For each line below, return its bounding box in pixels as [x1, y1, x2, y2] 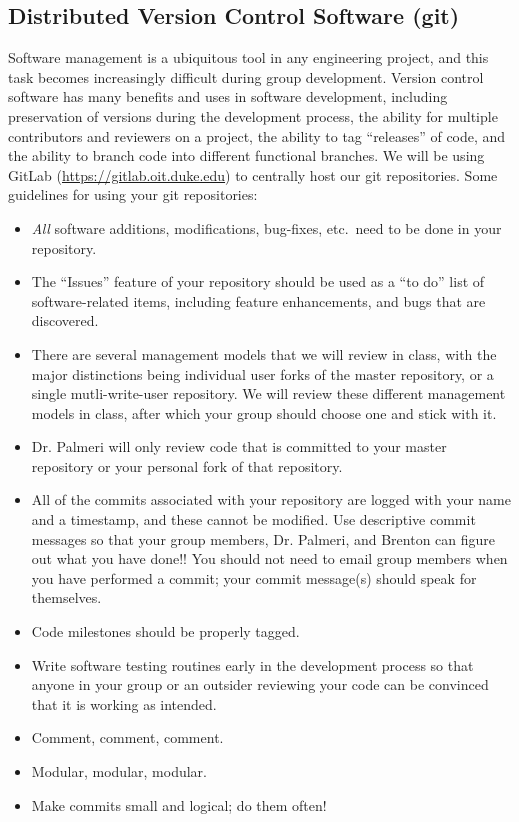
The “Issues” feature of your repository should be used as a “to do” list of [31, 271, 485, 292]
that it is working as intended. [31, 693, 217, 714]
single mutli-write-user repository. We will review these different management [31, 383, 506, 404]
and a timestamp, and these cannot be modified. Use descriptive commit [31, 509, 476, 530]
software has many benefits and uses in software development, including [8, 86, 448, 107]
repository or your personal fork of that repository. [31, 455, 343, 476]
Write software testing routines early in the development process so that [31, 654, 474, 675]
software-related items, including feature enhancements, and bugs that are [31, 290, 486, 311]
